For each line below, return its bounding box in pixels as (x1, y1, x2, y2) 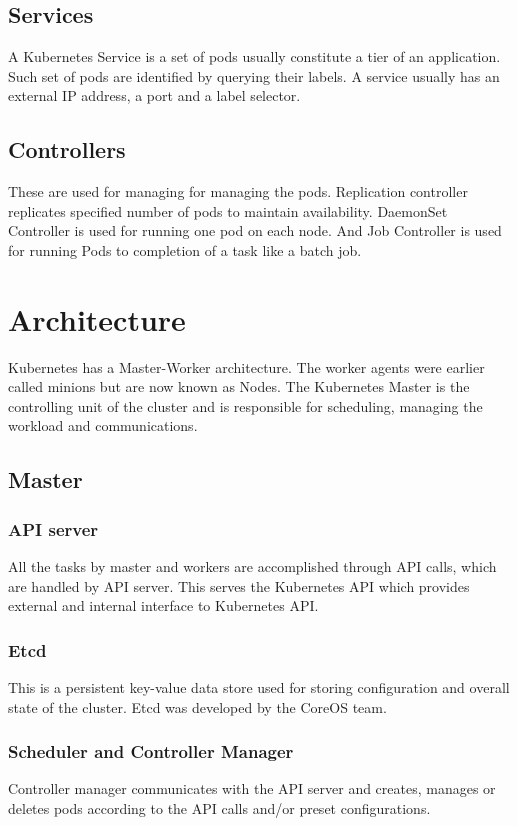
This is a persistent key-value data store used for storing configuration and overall (8, 677, 510, 698)
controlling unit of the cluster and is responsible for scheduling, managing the (8, 395, 483, 416)
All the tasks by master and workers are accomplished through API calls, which (8, 556, 497, 577)
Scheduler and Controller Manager (8, 739, 294, 764)
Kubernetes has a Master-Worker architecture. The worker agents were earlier (8, 356, 485, 377)
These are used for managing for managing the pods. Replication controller (8, 181, 468, 202)
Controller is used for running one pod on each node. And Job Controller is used (8, 220, 502, 241)
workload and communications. (8, 415, 198, 436)
